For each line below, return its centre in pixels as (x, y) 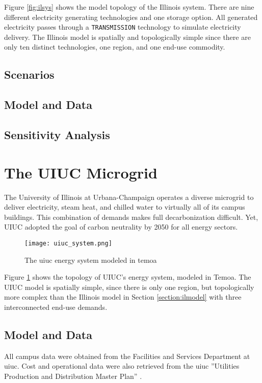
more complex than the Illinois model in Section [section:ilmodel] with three (123, 297)
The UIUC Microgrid (81, 172)
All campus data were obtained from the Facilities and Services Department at (127, 356)
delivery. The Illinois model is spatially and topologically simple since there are (127, 37)
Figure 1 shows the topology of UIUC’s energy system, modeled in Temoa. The (128, 277)
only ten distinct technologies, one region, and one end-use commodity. (115, 47)
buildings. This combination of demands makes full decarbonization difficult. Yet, (131, 217)
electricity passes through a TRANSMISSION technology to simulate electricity (123, 27)
